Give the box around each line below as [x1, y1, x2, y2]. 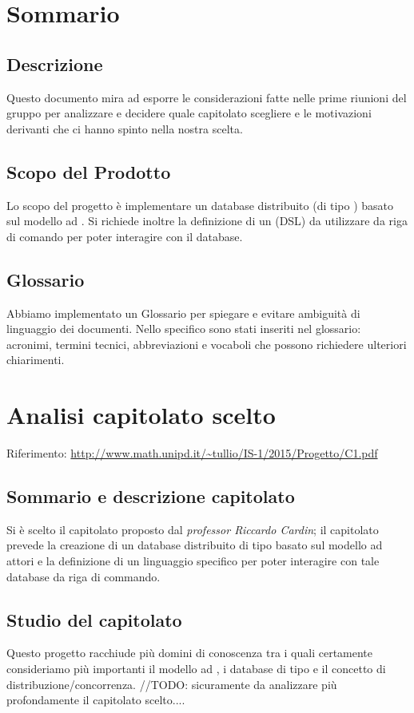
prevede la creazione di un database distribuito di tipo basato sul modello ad [6, 537, 383, 553]
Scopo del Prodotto [6, 159, 171, 184]
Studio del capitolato [6, 607, 182, 632]
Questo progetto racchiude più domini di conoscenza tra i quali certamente [6, 644, 373, 661]
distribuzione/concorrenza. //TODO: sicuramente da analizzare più [6, 675, 337, 692]
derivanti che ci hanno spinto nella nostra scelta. [6, 120, 243, 137]
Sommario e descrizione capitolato [6, 484, 295, 509]
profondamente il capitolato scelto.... [6, 691, 185, 708]
